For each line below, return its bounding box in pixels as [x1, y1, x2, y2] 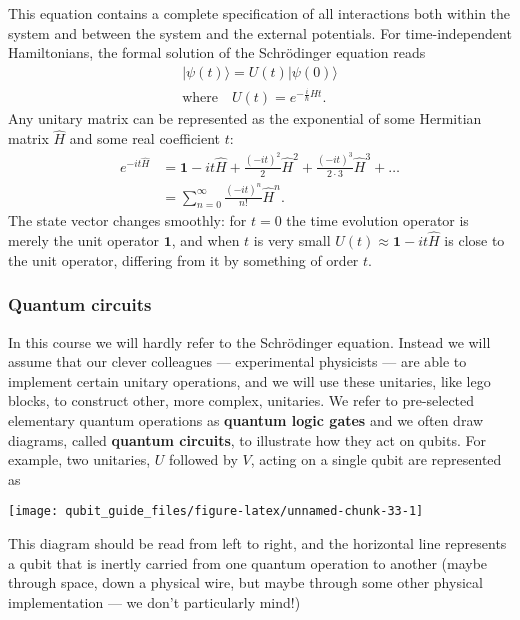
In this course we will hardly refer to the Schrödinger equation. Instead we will [8, 331, 491, 352]
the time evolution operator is [286, 210, 469, 231]
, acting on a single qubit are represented [250, 449, 502, 470]
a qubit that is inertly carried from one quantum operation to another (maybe [8, 552, 488, 573]
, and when [171, 230, 240, 251]
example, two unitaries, [8, 449, 151, 470]
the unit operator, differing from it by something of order [8, 249, 359, 270]
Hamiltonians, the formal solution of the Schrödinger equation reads [8, 42, 426, 63]
